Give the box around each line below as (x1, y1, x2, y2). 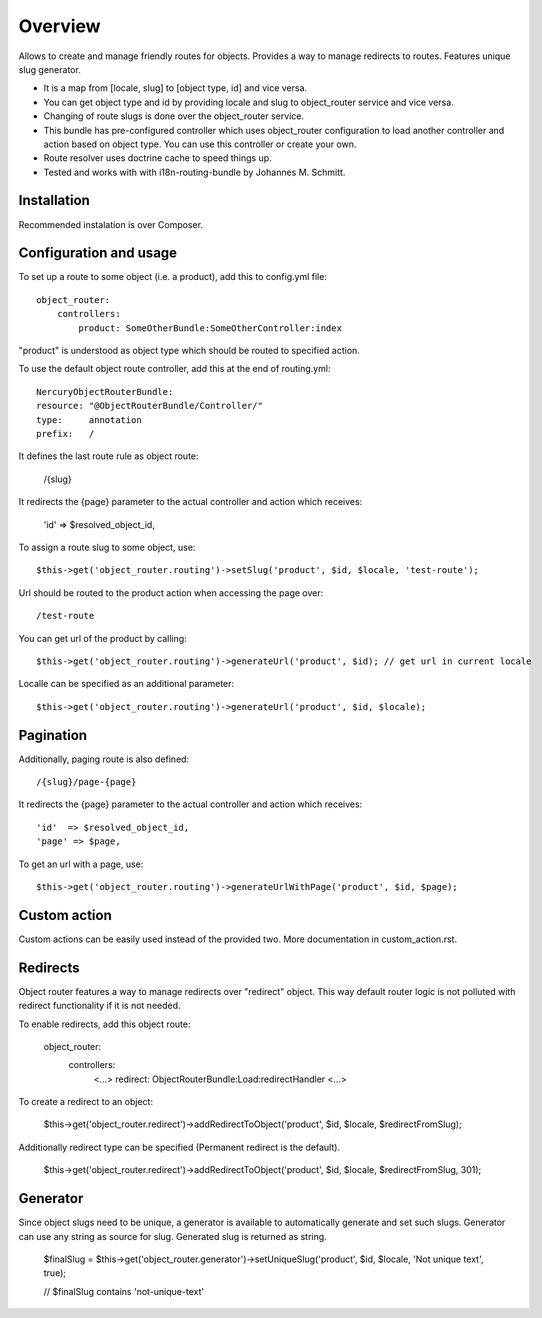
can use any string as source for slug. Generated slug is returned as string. (18, 1230, 327, 1242)
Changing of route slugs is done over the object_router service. (43, 110, 305, 122)
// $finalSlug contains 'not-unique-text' (43, 1285, 205, 1297)
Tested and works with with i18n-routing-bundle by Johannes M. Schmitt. (43, 166, 346, 178)
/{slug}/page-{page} (36, 776, 137, 787)
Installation (18, 192, 90, 209)
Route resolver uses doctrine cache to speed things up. (43, 152, 272, 164)
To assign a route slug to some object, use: (18, 541, 196, 553)
